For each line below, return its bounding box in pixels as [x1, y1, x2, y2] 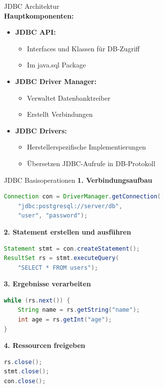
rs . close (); [4, 358, 42, 366]
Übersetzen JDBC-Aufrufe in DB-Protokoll [27, 158, 156, 168]
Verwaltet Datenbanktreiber [27, 92, 110, 103]
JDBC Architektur [4, 1, 59, 11]
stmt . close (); [4, 368, 50, 375]
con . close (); [4, 378, 46, 385]
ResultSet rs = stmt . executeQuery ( [4, 255, 119, 262]
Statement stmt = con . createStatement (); [4, 245, 140, 252]
